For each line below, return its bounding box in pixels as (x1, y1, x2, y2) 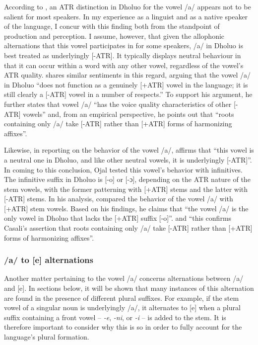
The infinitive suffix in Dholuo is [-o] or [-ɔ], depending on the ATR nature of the (4, 174, 251, 184)
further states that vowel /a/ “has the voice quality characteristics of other (4, 98, 232, 109)
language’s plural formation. (4, 332, 89, 342)
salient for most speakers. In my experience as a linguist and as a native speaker (4, 11, 248, 21)
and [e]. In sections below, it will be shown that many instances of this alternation (4, 283, 254, 293)
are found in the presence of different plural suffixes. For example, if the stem (4, 292, 239, 303)
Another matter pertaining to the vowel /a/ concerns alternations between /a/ (4, 273, 244, 283)
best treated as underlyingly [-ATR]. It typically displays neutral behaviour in (4, 50, 241, 60)
